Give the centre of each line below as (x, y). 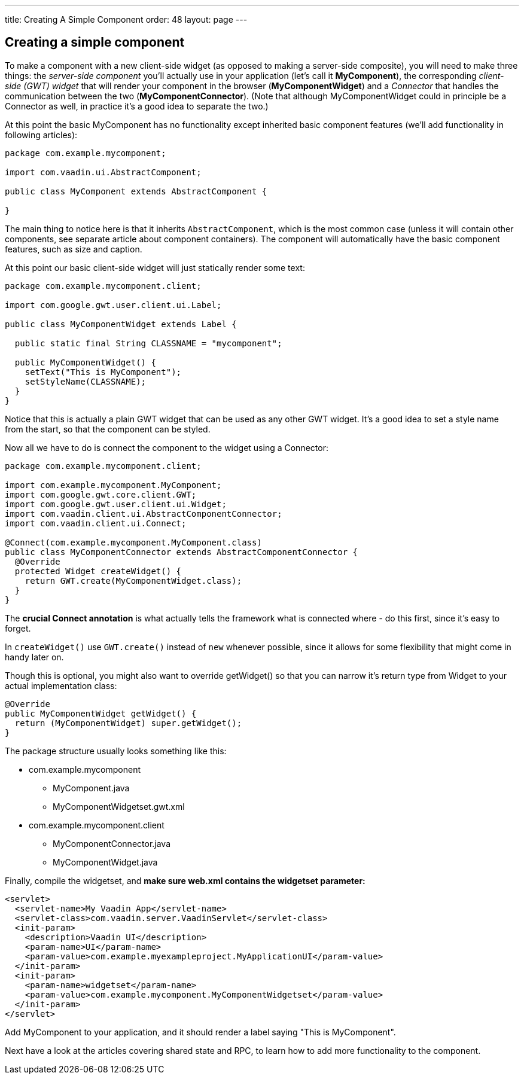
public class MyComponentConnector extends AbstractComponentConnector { (182, 552)
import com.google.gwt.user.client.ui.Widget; (116, 504)
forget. (18, 628)
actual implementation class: (61, 685)
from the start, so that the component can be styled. (108, 429)
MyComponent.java (91, 788)
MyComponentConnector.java (112, 843)
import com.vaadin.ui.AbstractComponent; (103, 172)
